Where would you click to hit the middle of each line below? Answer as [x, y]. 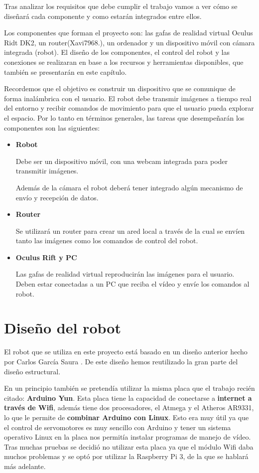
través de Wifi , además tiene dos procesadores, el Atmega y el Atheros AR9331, [129, 407]
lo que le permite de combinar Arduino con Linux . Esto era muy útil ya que [127, 417]
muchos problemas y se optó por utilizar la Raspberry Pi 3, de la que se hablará [126, 456]
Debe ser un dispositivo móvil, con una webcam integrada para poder [122, 161]
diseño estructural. [32, 371]
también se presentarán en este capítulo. [65, 72]
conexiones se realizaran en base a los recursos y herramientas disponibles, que [124, 62]
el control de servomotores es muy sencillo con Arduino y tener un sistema [118, 427]
